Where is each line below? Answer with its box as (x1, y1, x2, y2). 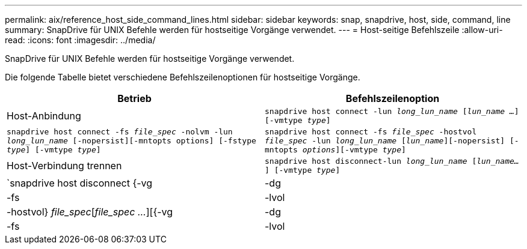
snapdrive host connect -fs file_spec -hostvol (265, 127, 477, 136)
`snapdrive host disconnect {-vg (7, 177, 153, 189)
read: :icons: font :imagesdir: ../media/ (5, 35, 156, 45)
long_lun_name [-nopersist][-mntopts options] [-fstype (7, 136, 256, 145)
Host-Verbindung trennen (7, 160, 122, 172)
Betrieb (117, 92, 152, 104)
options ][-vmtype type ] (302, 145, 406, 154)
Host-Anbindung (7, 110, 81, 122)
